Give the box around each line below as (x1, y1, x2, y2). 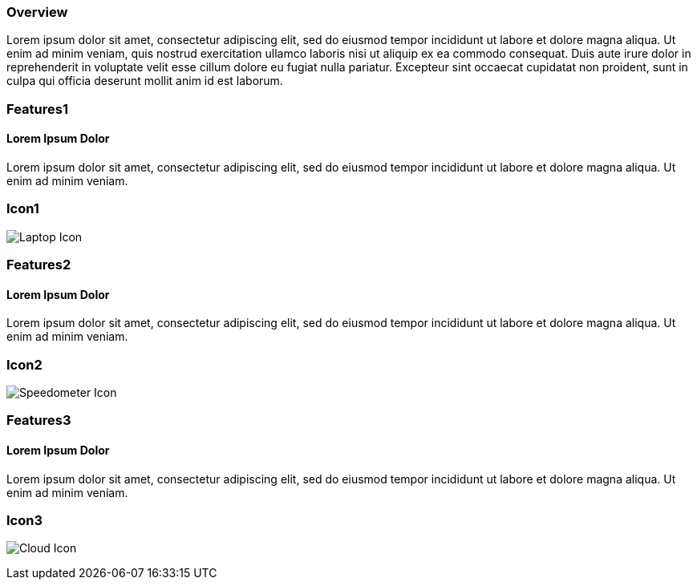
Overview (6, 4, 68, 20)
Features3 (6, 412, 71, 429)
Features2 (6, 257, 71, 273)
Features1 (6, 100, 68, 117)
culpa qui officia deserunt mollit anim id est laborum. (6, 74, 283, 88)
